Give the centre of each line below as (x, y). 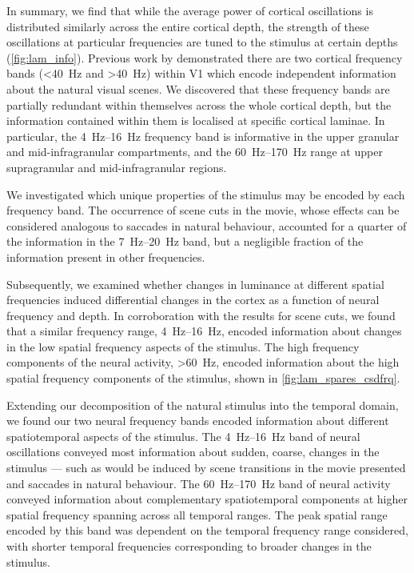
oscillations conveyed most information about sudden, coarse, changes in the (193, 452)
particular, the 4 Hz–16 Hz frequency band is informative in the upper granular (203, 136)
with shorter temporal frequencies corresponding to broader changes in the (189, 546)
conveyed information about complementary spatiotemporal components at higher (207, 499)
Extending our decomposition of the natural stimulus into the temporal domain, (203, 405)
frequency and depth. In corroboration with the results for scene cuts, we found (201, 315)
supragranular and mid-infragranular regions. (117, 167)
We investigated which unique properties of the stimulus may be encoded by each (206, 194)
